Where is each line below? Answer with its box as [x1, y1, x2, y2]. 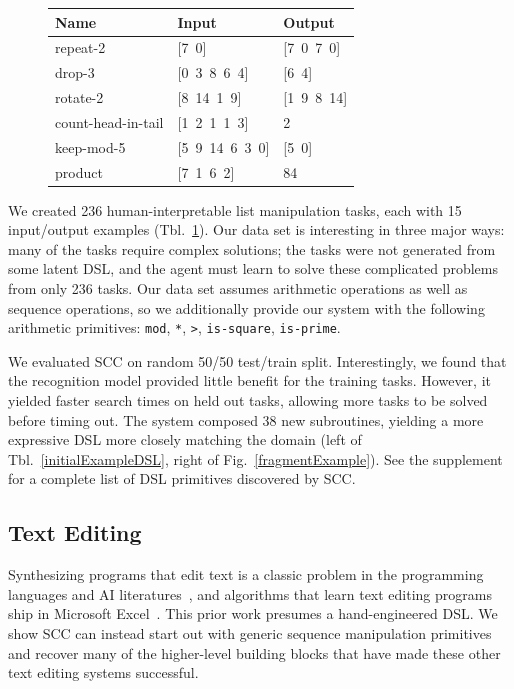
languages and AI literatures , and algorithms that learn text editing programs [8, 583, 492, 604]
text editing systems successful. [8, 662, 199, 683]
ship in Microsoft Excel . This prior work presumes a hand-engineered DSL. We [8, 603, 498, 624]
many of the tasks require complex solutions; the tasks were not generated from [8, 238, 496, 259]
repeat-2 [55, 37, 106, 58]
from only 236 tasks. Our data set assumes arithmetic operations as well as [8, 278, 468, 299]
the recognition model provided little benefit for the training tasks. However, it [8, 370, 491, 391]
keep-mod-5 [55, 136, 126, 157]
